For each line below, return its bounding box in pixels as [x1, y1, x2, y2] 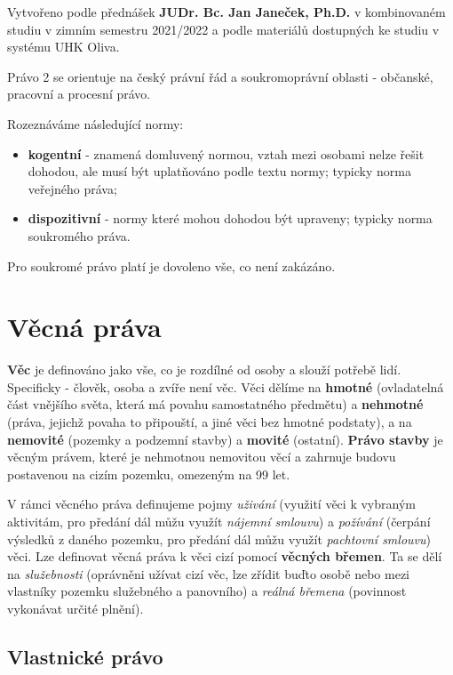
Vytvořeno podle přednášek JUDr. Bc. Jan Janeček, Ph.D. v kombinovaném [7, 3, 446, 20]
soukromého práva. [28, 226, 131, 245]
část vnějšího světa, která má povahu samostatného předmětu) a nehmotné [7, 395, 424, 414]
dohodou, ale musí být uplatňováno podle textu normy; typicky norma [28, 162, 411, 181]
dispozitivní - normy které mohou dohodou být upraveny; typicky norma [28, 209, 433, 228]
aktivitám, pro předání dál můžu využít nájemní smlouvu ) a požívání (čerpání [7, 512, 431, 530]
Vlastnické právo [7, 642, 163, 670]
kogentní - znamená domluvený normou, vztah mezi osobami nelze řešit [28, 144, 425, 163]
